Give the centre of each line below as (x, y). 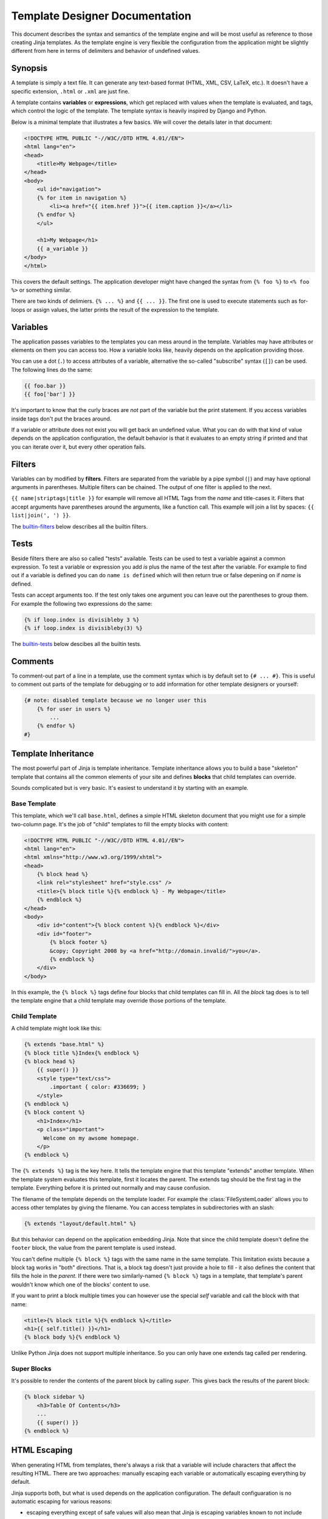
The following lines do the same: (52, 369)
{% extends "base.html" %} (64, 1044)
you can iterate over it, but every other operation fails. (78, 447)
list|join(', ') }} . (41, 515)
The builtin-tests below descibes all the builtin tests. (77, 643)
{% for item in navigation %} (82, 198)
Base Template (34, 803)
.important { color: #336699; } (97, 1087)
